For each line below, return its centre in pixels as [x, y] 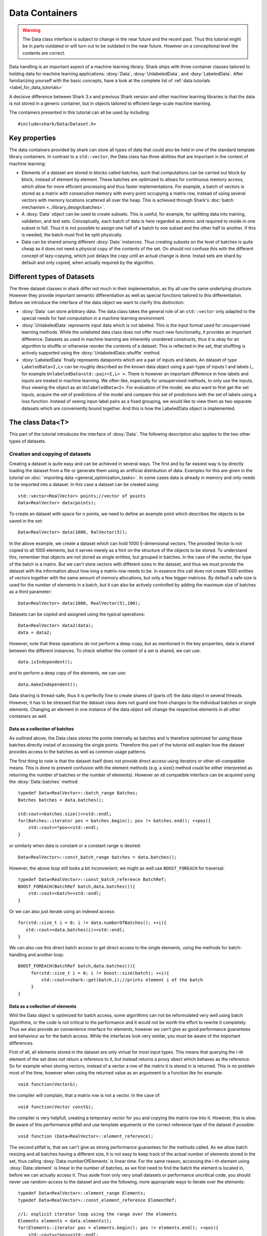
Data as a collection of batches [42, 729]
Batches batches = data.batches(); [61, 800]
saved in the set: [26, 521]
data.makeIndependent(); [48, 684]
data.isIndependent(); [45, 662]
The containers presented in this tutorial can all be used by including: [80, 112]
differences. [22, 1043]
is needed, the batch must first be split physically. [72, 235]
